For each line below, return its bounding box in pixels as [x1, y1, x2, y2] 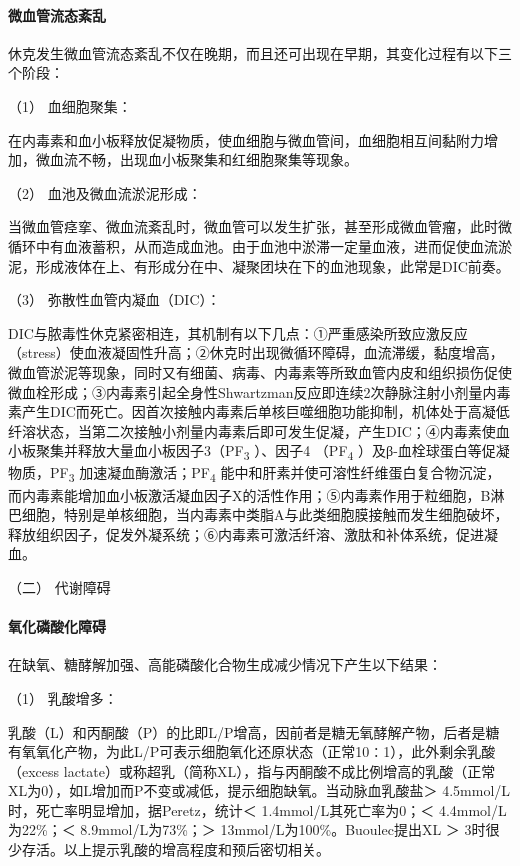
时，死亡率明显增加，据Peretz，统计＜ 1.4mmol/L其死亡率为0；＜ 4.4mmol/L [8, 799, 507, 820]
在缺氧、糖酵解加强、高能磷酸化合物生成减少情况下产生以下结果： [8, 654, 442, 675]
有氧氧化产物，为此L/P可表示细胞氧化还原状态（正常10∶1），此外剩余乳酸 [8, 741, 496, 762]
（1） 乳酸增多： [8, 687, 118, 708]
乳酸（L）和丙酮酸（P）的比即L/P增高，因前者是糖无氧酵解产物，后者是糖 [8, 721, 500, 742]
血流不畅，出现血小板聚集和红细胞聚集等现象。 [49, 149, 358, 170]
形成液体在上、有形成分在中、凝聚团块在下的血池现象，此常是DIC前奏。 [35, 255, 510, 276]
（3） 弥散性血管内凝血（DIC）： [8, 289, 221, 310]
